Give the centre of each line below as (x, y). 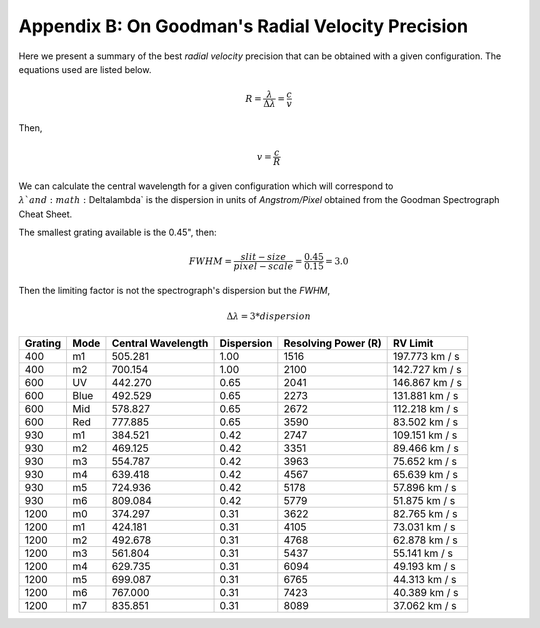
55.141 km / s (423, 553)
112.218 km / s (426, 408)
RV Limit (413, 343)
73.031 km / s (424, 527)
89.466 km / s (426, 448)
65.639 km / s (426, 474)
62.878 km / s (426, 540)
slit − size (263, 257)
